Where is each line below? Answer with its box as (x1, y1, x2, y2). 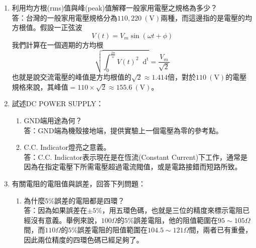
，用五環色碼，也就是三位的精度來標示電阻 (102, 205, 243, 215)
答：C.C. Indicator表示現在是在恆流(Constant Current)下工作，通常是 (24, 151, 248, 162)
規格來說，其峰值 (12, 81, 68, 92)
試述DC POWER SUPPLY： (12, 98, 103, 109)
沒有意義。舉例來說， (31, 214, 101, 225)
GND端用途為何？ (24, 115, 82, 125)
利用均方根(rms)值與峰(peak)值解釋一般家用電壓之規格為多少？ (12, 3, 218, 13)
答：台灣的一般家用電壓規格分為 (12, 12, 117, 23)
